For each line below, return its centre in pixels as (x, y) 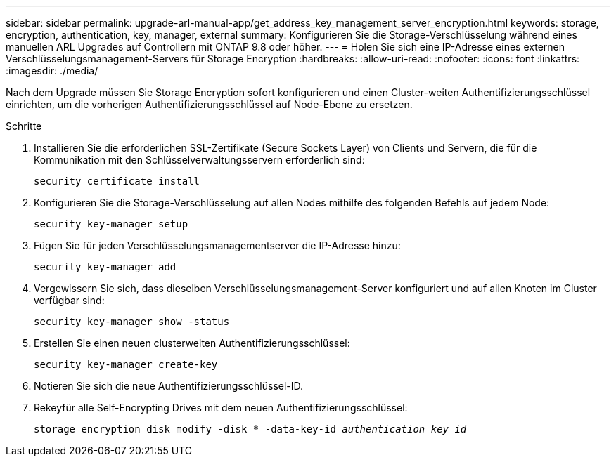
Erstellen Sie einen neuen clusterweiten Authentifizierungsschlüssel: (192, 343)
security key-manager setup (111, 224)
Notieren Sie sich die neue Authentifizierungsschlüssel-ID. (169, 386)
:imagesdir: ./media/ (52, 71)
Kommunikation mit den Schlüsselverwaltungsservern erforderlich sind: (199, 160)
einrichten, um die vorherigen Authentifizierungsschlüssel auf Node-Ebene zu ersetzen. (209, 104)
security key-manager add (105, 267)
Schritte (24, 126)
